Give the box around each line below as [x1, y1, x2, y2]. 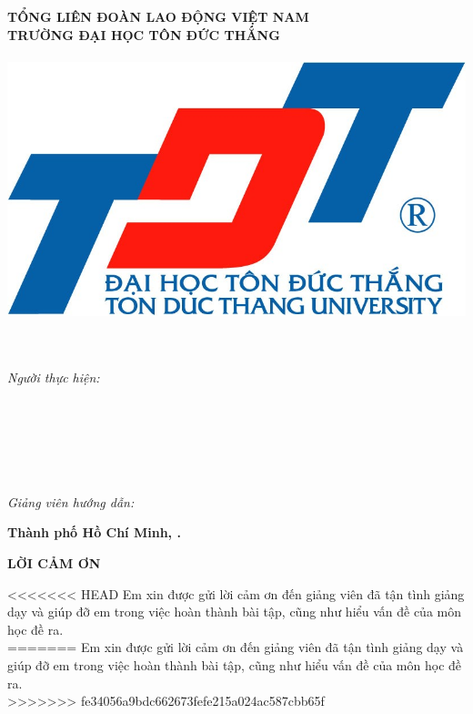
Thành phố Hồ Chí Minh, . [7, 523, 181, 542]
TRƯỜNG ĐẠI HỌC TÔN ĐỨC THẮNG [7, 25, 280, 44]
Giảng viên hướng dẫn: [7, 492, 135, 511]
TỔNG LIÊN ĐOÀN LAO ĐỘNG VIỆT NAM [7, 7, 309, 25]
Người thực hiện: [7, 367, 100, 386]
